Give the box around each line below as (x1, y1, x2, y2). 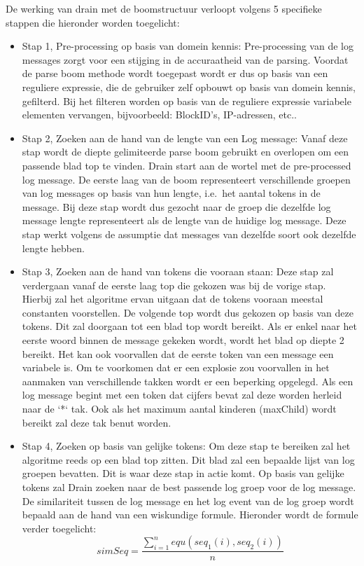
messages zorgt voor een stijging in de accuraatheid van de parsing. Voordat (22, 52, 349, 67)
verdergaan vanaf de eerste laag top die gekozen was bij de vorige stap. (22, 277, 326, 292)
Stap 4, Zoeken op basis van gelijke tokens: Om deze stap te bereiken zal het (22, 439, 351, 453)
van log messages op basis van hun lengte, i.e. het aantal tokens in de (22, 186, 321, 200)
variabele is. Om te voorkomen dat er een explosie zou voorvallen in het (22, 360, 330, 375)
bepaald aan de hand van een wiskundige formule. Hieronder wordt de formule (22, 507, 358, 522)
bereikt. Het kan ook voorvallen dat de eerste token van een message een (22, 346, 334, 361)
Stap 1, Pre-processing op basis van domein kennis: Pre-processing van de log (22, 39, 353, 53)
